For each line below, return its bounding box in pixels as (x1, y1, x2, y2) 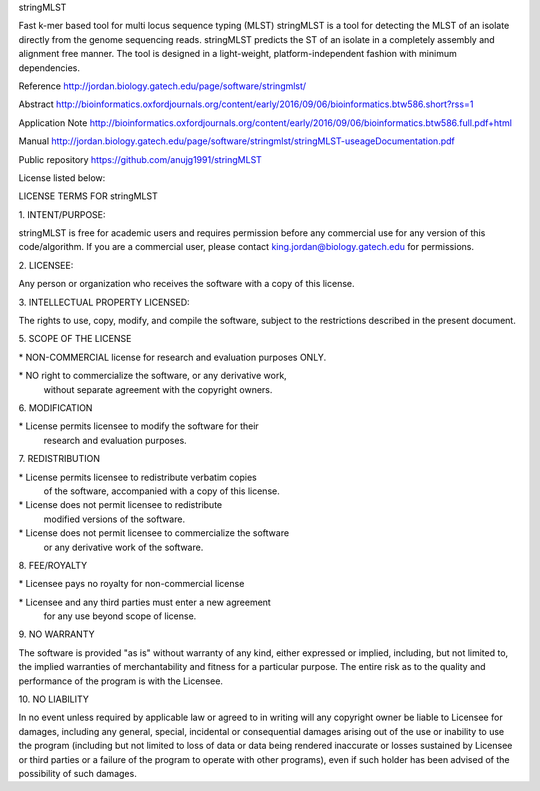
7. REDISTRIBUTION (18, 453, 100, 465)
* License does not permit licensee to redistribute (18, 499, 223, 511)
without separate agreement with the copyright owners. (43, 383, 273, 395)
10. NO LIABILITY (18, 693, 90, 705)
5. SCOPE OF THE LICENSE (18, 333, 132, 345)
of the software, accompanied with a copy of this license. (43, 485, 280, 497)
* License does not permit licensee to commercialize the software (18, 527, 290, 539)
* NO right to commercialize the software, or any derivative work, (18, 370, 287, 382)
